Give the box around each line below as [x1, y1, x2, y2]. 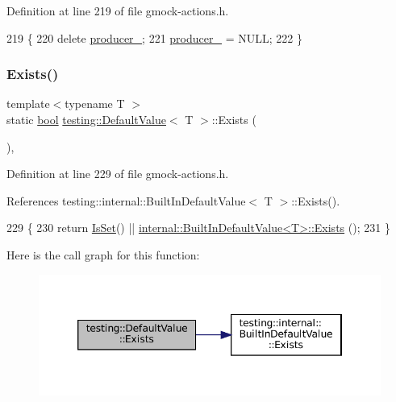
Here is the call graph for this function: [6, 246, 200, 263]
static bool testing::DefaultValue [6, 111, 166, 127]
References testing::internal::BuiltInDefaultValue [6, 192, 246, 209]
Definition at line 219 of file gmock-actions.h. [6, 2, 229, 19]
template [6, 95, 50, 112]
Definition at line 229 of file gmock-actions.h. [6, 165, 229, 182]
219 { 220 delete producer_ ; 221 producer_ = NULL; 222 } [6, 29, 302, 46]
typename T [65, 95, 125, 112]
